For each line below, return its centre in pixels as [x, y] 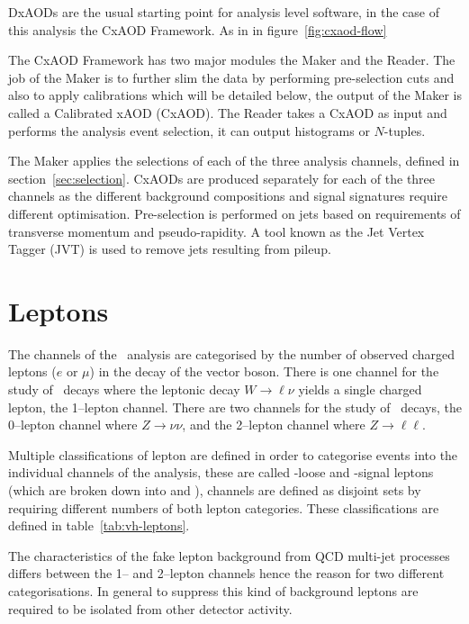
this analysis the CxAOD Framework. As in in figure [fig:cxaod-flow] [198, 29]
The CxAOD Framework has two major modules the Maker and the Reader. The [232, 60]
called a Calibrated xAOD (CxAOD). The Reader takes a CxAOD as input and [228, 112]
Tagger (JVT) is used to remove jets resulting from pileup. [170, 249]
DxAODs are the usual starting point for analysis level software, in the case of [224, 12]
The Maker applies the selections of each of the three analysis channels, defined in [234, 161]
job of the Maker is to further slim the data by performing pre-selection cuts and [231, 77]
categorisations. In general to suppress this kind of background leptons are [213, 590]
